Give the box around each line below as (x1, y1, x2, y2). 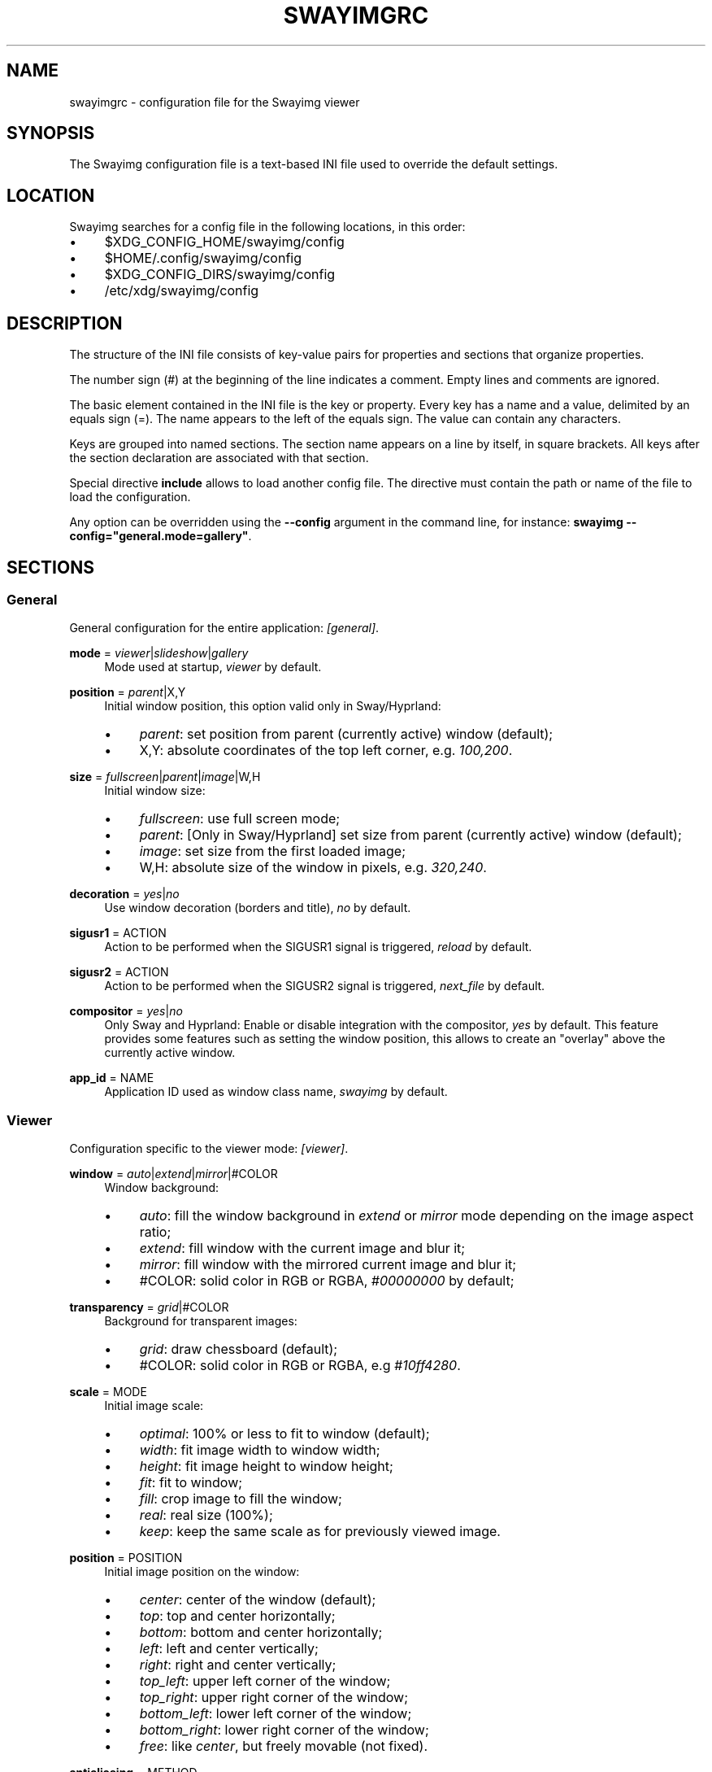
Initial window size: (104, 783, 206, 798)
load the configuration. (69, 490, 191, 504)
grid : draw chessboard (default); (139, 1341, 338, 1358)
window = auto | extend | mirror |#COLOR (69, 1167, 278, 1181)
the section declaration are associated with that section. (69, 451, 369, 465)
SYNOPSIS (7, 123, 95, 144)
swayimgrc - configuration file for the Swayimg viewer (69, 94, 360, 109)
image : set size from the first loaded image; (139, 843, 406, 860)
